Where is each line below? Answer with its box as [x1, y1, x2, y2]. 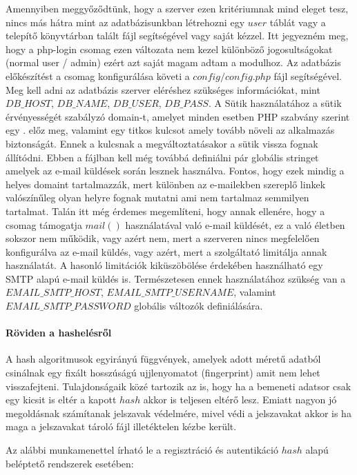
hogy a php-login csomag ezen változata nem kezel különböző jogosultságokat [6, 41, 333, 56]
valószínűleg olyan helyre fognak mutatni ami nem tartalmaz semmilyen [6, 190, 309, 205]
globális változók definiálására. [134, 299, 263, 313]
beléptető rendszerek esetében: [6, 456, 134, 470]
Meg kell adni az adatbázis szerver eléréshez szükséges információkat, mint [6, 82, 320, 97]
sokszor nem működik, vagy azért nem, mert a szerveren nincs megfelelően [6, 231, 320, 245]
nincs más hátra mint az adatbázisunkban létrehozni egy [6, 14, 245, 29]
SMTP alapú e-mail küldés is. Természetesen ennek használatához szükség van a [6, 271, 346, 285]
